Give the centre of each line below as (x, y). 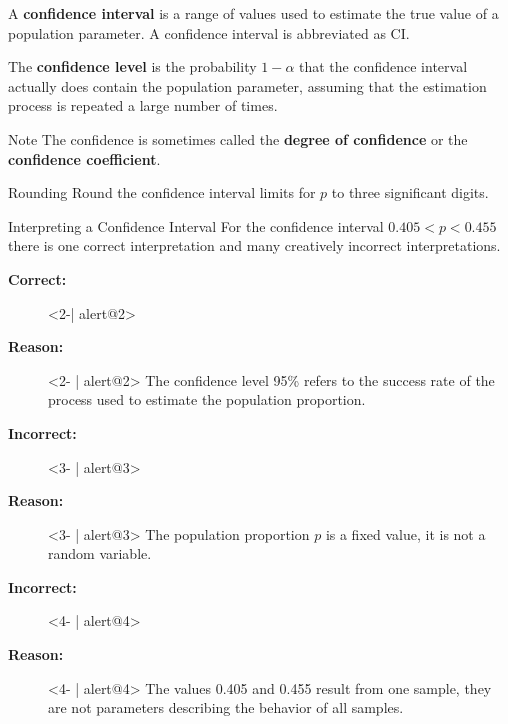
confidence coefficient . (84, 158)
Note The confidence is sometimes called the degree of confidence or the (238, 138)
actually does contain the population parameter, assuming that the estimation (247, 85)
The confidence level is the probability (132, 66)
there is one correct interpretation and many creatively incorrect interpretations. (254, 245)
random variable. (100, 553)
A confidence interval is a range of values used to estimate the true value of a (253, 13)
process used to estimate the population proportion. (207, 399)
